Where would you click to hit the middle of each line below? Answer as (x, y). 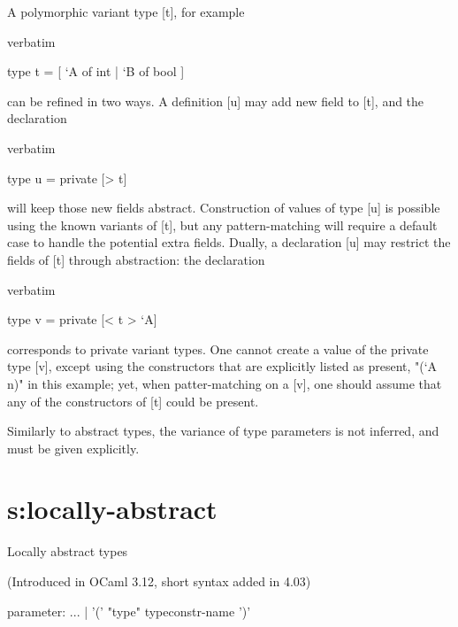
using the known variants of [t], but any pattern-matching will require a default (222, 224)
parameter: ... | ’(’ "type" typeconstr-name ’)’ (129, 611)
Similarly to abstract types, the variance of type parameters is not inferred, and (223, 431)
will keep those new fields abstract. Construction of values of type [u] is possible (224, 208)
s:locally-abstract (112, 509)
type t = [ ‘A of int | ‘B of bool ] (96, 71)
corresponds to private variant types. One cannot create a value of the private (218, 348)
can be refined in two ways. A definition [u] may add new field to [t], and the (216, 101)
